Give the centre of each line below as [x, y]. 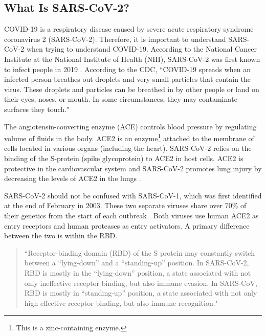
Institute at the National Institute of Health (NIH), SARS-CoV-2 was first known [132, 59]
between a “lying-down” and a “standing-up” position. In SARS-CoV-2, [137, 263]
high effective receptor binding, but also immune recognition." [121, 303]
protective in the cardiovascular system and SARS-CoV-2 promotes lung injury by [133, 168]
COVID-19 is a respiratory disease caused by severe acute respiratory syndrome [129, 29]
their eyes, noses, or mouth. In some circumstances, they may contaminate [121, 99]
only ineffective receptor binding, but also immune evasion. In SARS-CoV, [141, 283]
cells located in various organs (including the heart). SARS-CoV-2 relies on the [128, 148]
